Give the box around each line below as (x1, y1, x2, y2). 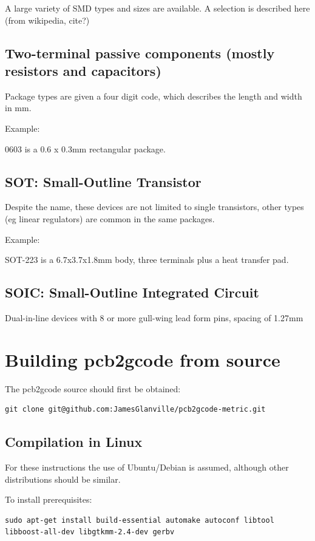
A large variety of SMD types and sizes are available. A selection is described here (5, 2, 310, 14)
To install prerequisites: (5, 493, 92, 506)
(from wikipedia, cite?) (5, 13, 90, 26)
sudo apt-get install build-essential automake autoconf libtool (5, 515, 274, 525)
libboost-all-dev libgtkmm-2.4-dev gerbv (5, 528, 175, 537)
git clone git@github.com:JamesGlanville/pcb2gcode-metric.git (5, 405, 266, 414)
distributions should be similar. (5, 472, 121, 485)
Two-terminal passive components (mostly (5, 43, 275, 62)
